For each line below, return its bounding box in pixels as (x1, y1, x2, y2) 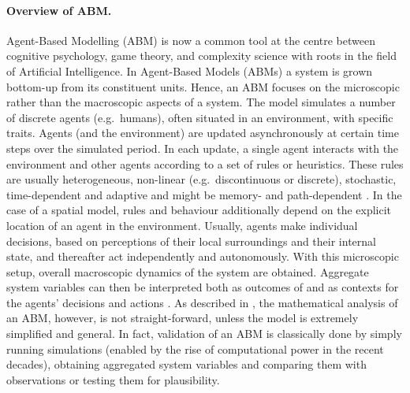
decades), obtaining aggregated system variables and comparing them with (6, 356, 367, 373)
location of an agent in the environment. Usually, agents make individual (6, 217, 358, 233)
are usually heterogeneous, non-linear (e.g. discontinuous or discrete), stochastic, (6, 171, 397, 187)
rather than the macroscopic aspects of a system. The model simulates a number (6, 94, 396, 110)
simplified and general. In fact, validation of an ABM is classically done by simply (6, 325, 402, 342)
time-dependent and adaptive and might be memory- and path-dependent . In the (6, 186, 402, 202)
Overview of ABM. (6, 2, 112, 18)
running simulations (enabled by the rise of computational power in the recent (6, 340, 384, 357)
